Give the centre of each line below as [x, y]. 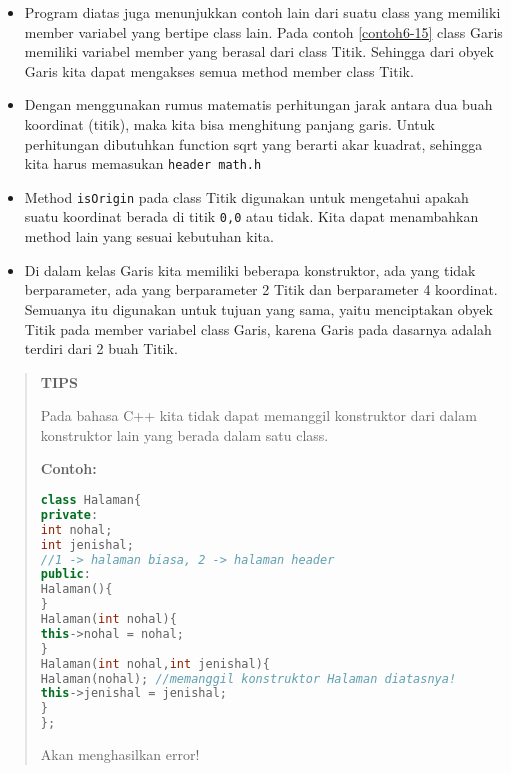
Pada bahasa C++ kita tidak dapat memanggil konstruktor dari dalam [258, 415]
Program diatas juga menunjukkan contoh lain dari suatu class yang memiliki [262, 12]
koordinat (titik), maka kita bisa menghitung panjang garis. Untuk [229, 123]
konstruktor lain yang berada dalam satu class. [184, 434]
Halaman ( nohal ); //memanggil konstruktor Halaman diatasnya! [248, 678]
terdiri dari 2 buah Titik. [101, 348]
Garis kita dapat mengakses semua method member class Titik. [219, 70]
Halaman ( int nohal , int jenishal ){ [155, 663]
